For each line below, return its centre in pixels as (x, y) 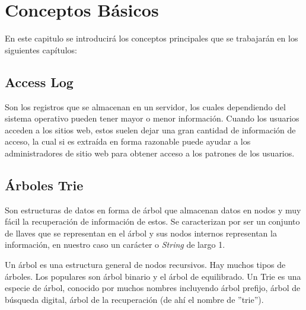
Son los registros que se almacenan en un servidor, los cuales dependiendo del (145, 106)
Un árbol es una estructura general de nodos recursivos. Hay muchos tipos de (145, 265)
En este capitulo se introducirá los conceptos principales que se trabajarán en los (152, 38)
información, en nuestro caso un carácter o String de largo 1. (115, 245)
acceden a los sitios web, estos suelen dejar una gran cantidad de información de (150, 130)
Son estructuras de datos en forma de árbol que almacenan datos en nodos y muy (153, 210)
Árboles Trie (44, 185)
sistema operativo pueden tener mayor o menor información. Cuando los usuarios (152, 118)
